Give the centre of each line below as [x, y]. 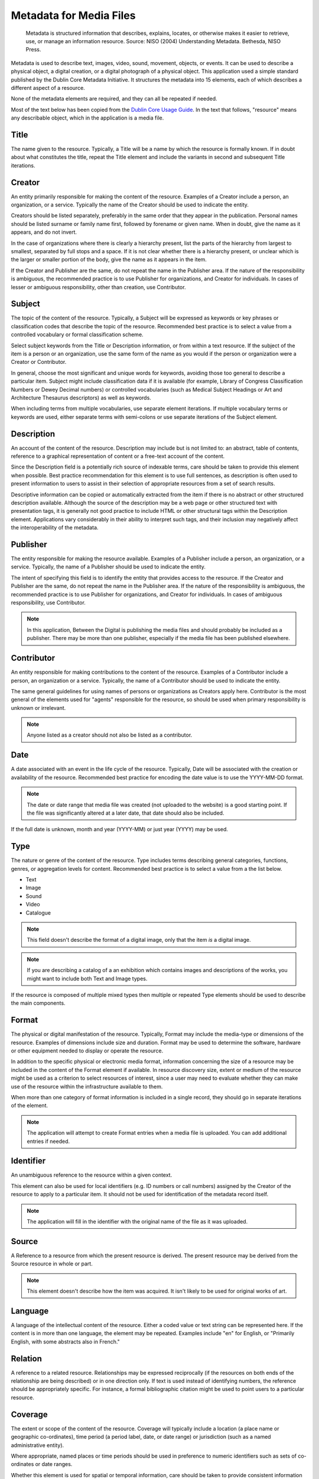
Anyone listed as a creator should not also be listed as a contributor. [110, 735]
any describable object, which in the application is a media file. [87, 118]
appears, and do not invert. [44, 232]
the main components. [38, 1003]
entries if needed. [48, 1141]
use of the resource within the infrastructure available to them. [87, 1086]
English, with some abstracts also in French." [66, 1341]
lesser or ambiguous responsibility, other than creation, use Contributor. [98, 287]
